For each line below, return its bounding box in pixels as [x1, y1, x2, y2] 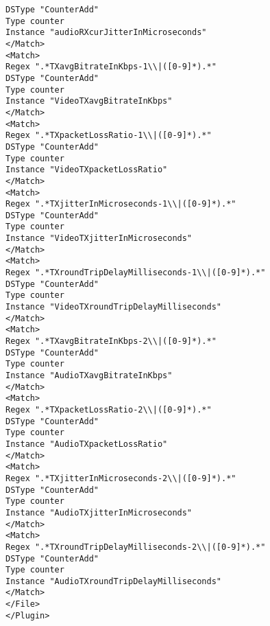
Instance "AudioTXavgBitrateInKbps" [5, 371, 173, 380]
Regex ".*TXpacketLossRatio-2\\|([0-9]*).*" [5, 404, 212, 415]
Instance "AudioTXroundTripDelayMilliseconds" [5, 576, 221, 586]
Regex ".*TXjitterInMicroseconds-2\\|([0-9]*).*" [5, 473, 236, 483]
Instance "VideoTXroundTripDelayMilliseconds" [5, 302, 221, 312]
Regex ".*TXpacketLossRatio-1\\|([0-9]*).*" [5, 130, 212, 141]
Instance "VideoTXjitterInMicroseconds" [5, 233, 193, 244]
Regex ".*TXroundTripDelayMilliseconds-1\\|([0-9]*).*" [5, 268, 266, 278]
